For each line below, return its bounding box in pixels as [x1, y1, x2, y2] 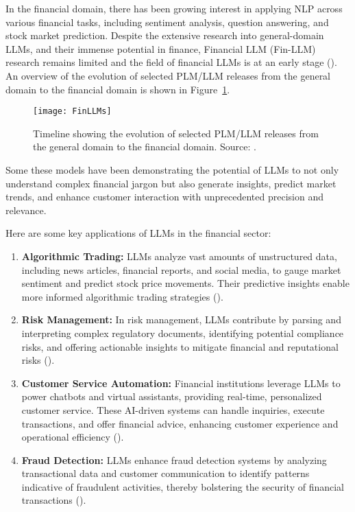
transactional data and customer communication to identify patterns [21, 466, 310, 480]
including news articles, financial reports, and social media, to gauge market [21, 262, 341, 277]
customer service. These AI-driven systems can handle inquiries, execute [21, 402, 325, 417]
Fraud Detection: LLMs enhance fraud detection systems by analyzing [21, 452, 327, 467]
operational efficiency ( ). [21, 430, 124, 444]
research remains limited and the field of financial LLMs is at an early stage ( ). [5, 55, 337, 69]
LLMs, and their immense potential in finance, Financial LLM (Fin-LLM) [5, 41, 316, 56]
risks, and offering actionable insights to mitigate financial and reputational [21, 339, 339, 353]
